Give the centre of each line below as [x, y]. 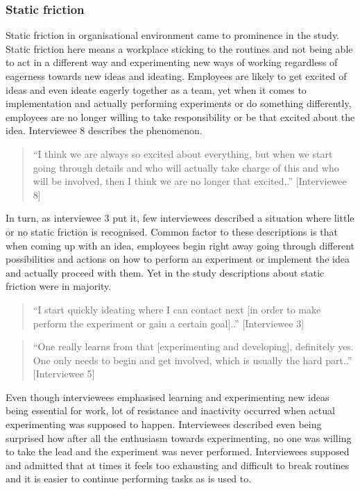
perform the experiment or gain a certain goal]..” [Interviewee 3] [169, 323]
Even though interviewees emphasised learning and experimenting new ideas [168, 397]
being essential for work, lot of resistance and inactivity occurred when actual [170, 410]
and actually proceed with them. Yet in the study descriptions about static [165, 272]
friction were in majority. [59, 286]
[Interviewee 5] [64, 374]
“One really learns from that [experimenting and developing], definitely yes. [193, 346]
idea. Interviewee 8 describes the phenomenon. [104, 130]
